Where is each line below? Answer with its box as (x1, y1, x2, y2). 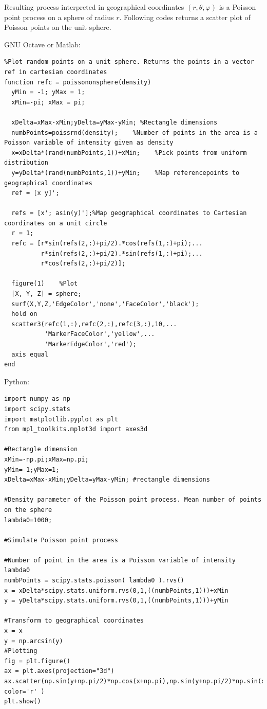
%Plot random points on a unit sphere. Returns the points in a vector (4, 58, 254, 66)
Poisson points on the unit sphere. (4, 22, 111, 32)
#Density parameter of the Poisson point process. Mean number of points (4, 496, 262, 504)
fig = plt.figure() (4, 657, 70, 665)
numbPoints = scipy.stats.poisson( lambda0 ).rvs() (4, 577, 184, 584)
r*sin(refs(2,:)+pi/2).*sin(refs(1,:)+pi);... (41, 250, 203, 257)
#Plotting (4, 647, 37, 655)
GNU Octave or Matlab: (4, 39, 81, 49)
